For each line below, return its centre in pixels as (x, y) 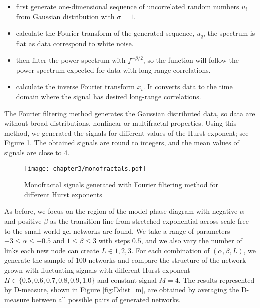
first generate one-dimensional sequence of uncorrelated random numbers (127, 6)
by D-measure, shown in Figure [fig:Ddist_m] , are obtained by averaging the (122, 290)
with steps (114, 241)
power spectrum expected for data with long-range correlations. (113, 70)
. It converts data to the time (188, 87)
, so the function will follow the (191, 60)
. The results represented (217, 280)
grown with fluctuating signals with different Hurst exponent (97, 270)
